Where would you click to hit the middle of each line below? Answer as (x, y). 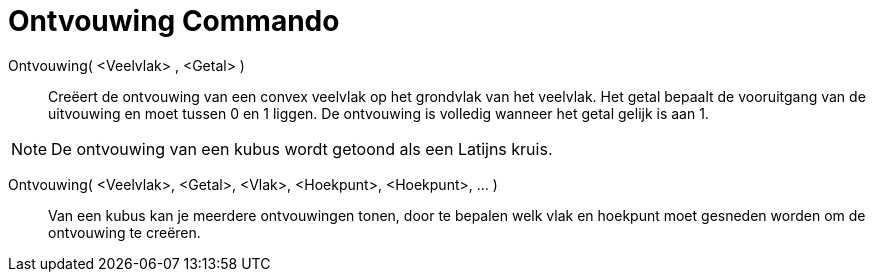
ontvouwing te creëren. (124, 232)
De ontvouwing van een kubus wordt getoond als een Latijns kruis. (302, 148)
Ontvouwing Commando (174, 21)
